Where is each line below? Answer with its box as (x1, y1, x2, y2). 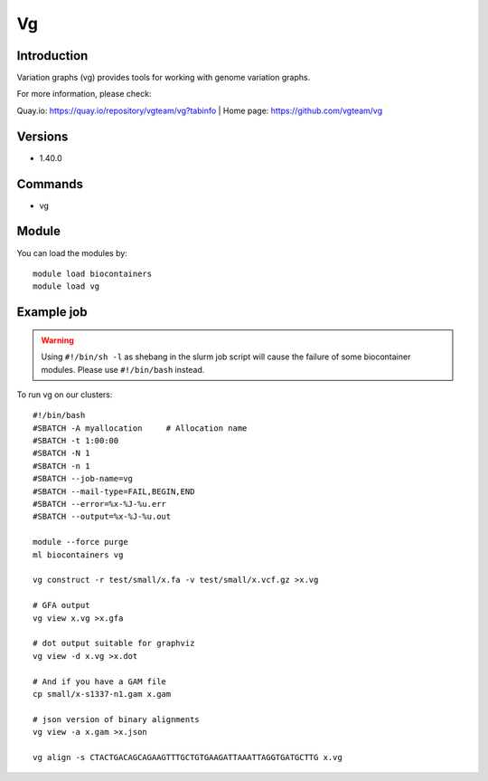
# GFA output (33, 600, 90, 611)
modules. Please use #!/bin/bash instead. (41, 364, 205, 375)
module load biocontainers (33, 268, 153, 279)
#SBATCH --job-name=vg (33, 473, 134, 484)
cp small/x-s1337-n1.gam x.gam (33, 689, 172, 699)
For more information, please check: (16, 89, 152, 100)
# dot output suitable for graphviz (33, 638, 195, 649)
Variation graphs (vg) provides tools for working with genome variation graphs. (16, 72, 311, 83)
